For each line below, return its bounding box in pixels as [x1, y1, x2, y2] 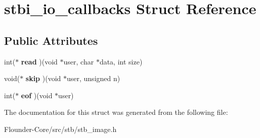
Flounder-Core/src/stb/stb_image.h [4, 123, 117, 134]
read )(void [21, 56, 58, 66]
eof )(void [21, 90, 53, 100]
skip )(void [25, 73, 61, 84]
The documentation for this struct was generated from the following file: [4, 107, 228, 117]
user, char [63, 56, 94, 66]
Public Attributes [4, 32, 98, 48]
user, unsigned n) [66, 73, 120, 84]
